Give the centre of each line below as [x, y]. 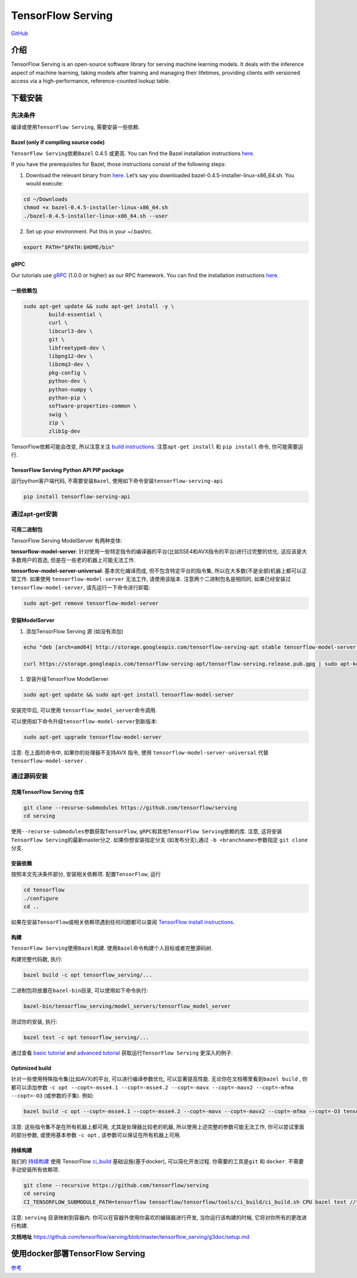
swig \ [58, 414]
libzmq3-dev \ [69, 365]
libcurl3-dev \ [71, 331]
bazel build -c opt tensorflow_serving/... [88, 975]
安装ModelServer [33, 620]
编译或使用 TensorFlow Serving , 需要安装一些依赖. [75, 127]
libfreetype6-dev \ [77, 348]
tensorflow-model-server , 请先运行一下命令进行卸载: [81, 587]
